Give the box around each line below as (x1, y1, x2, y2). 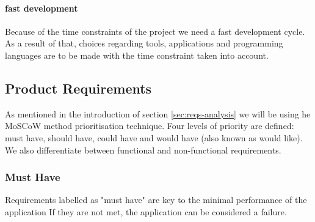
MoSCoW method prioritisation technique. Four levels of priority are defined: (5, 119, 294, 132)
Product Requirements (5, 78, 152, 97)
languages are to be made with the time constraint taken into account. (5, 48, 269, 61)
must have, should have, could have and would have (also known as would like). (5, 131, 303, 144)
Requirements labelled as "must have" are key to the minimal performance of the (5, 193, 307, 206)
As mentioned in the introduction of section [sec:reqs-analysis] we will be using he (5, 107, 311, 120)
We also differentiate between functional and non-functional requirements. (5, 143, 281, 156)
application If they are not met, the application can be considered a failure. (5, 205, 287, 218)
